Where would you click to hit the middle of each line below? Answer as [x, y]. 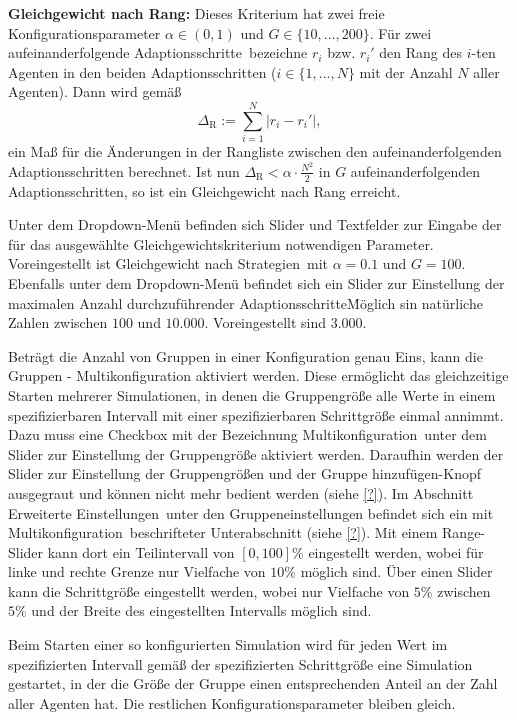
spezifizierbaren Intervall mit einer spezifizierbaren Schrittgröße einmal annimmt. [256, 414]
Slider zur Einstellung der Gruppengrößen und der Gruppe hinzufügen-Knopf [244, 473]
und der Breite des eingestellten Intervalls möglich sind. [201, 610]
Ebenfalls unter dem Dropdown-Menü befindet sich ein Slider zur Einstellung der [256, 282]
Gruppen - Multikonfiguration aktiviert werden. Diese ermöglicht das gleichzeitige [258, 375]
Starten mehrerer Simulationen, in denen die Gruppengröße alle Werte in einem [252, 394]
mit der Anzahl [406, 71]
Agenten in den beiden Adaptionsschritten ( [142, 71]
